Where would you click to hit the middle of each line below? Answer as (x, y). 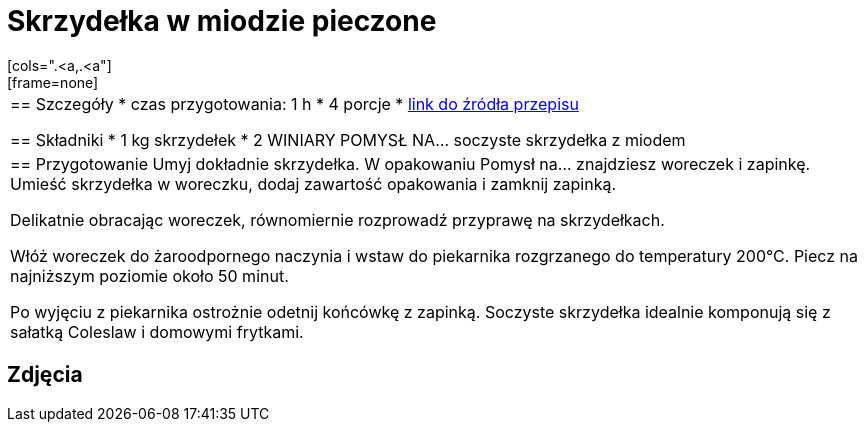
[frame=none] (53, 82)
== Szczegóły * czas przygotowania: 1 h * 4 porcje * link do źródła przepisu (294, 103)
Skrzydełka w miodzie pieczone (222, 21)
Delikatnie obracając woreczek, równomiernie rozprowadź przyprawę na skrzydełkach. (337, 219)
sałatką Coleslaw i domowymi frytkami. (157, 331)
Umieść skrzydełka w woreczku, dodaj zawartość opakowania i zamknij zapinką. (313, 183)
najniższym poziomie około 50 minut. (149, 275)
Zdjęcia (45, 375)
